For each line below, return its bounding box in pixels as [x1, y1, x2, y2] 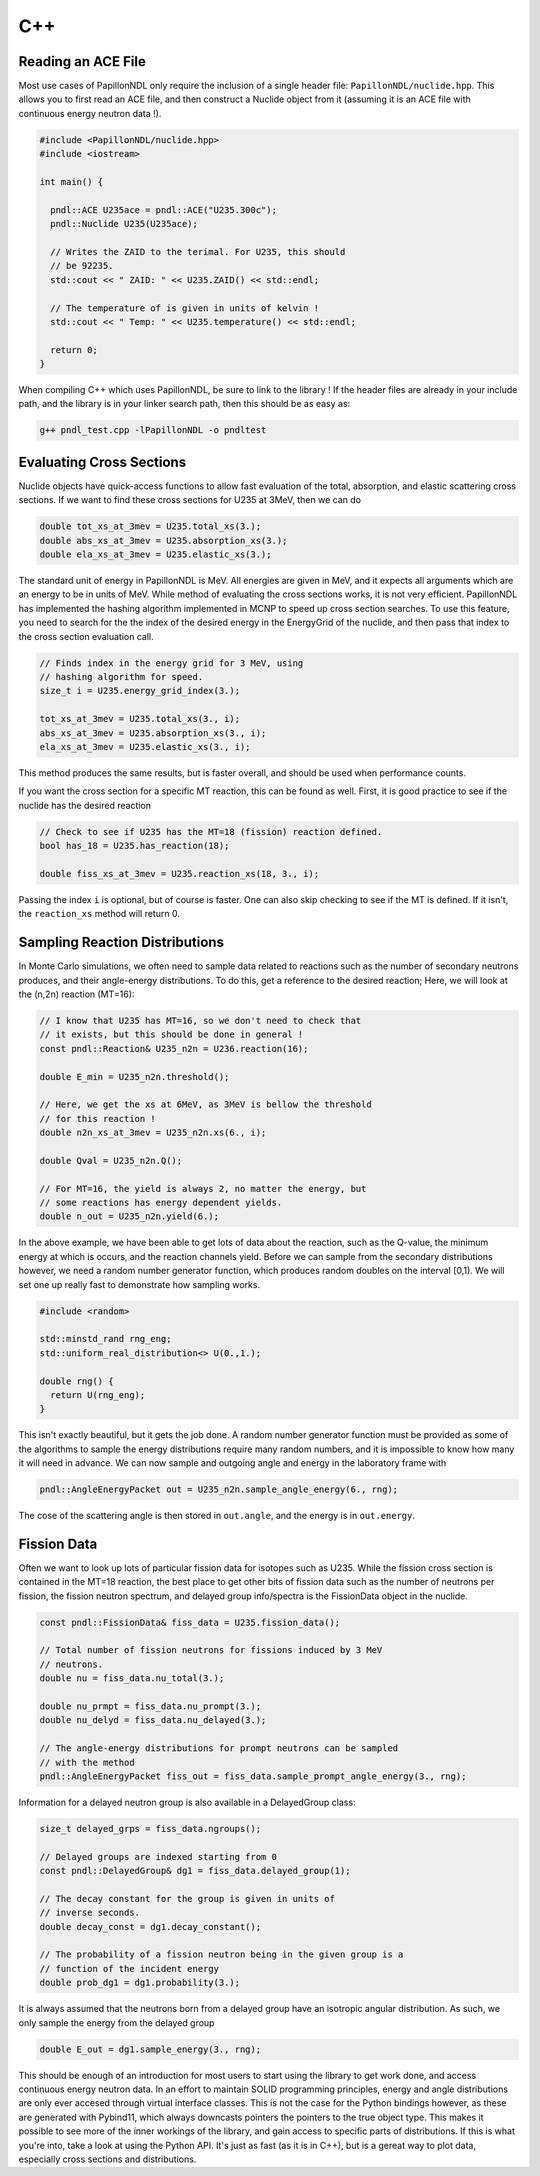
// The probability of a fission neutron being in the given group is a [39, 1949, 404, 1960]
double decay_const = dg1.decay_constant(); [39, 1921, 262, 1932]
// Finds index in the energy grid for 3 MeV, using [39, 657, 304, 669]
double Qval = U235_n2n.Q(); [39, 1155, 183, 1166]
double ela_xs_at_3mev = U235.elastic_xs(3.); [39, 549, 272, 560]
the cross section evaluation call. [18, 630, 154, 642]
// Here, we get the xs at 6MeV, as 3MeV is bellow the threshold [39, 1099, 372, 1110]
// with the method [39, 1756, 135, 1768]
